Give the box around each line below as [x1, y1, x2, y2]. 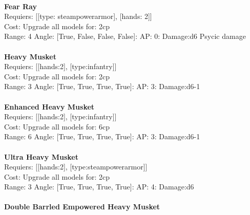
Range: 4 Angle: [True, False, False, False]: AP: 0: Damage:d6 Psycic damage [4, 31, 246, 41]
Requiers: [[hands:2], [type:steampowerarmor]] [4, 161, 148, 172]
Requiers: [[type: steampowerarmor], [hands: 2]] [4, 11, 152, 21]
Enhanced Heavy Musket [4, 101, 95, 112]
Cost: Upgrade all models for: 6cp [4, 121, 110, 132]
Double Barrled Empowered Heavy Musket [4, 201, 160, 212]
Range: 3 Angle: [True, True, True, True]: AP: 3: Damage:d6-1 [4, 81, 200, 92]
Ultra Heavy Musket [4, 151, 78, 162]
